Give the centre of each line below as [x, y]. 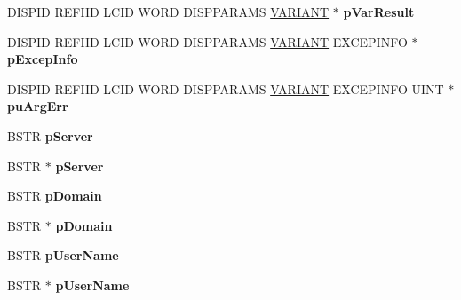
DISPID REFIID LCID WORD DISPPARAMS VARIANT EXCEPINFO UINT [226, 88]
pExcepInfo [43, 59]
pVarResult [379, 12]
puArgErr [38, 106]
